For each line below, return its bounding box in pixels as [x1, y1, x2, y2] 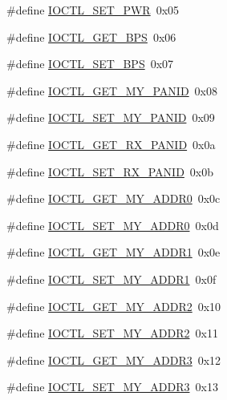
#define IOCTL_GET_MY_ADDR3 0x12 [6, 351, 221, 368]
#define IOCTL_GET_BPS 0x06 [6, 28, 176, 45]
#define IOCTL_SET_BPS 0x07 [6, 55, 174, 72]
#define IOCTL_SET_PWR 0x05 [6, 2, 180, 18]
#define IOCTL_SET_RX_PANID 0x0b [6, 163, 214, 180]
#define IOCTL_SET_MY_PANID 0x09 [6, 109, 215, 126]
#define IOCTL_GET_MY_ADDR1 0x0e [6, 244, 221, 261]
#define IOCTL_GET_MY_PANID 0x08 [6, 82, 218, 99]
